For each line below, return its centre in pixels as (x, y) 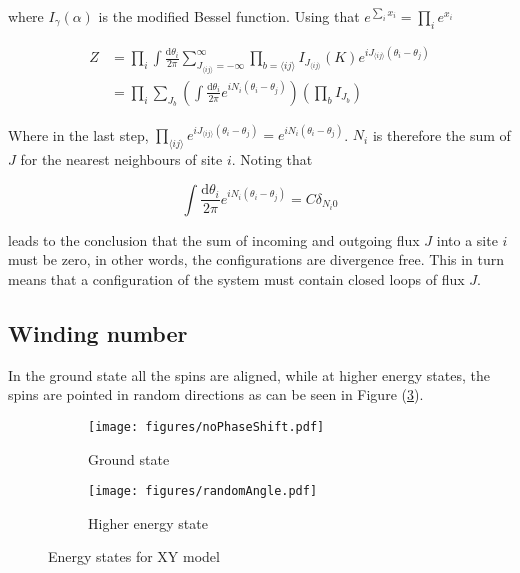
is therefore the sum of (441, 134)
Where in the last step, (78, 134)
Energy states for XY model (134, 556)
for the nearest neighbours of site (121, 159)
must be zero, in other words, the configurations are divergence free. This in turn (256, 259)
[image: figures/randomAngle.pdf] (203, 491)
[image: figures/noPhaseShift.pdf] (206, 426)
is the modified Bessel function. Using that (229, 16)
